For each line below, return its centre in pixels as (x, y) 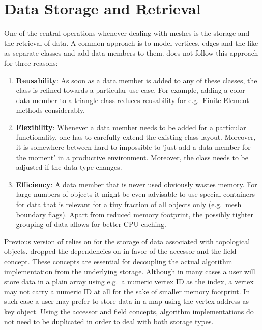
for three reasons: (31, 62)
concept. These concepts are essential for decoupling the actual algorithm (118, 261)
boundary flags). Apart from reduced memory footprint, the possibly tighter (135, 214)
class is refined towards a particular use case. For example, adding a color (130, 90)
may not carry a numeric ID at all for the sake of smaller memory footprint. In (127, 291)
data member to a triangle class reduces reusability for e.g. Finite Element (133, 100)
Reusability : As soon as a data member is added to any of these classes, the (137, 80)
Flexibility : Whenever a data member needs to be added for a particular (131, 127)
